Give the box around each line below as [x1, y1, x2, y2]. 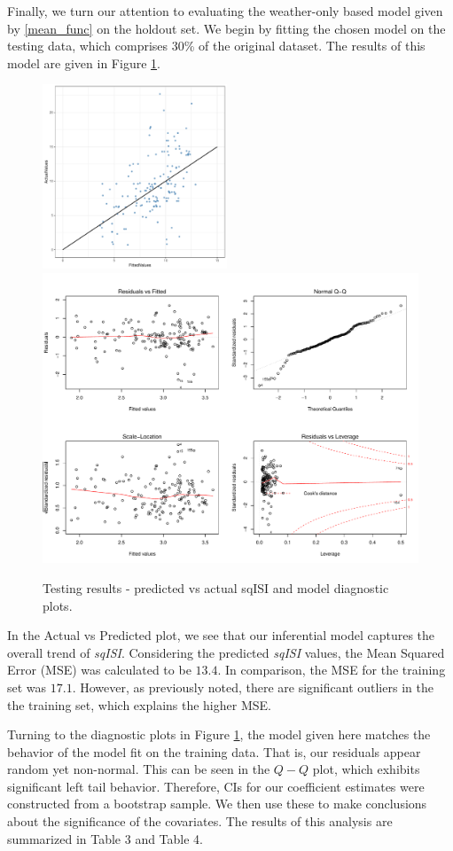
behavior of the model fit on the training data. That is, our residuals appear [7, 742, 421, 761]
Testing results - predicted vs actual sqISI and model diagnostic [43, 578, 389, 597]
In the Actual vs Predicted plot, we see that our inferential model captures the [7, 626, 435, 644]
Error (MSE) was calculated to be [7, 660, 191, 679]
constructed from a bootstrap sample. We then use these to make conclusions [7, 794, 427, 813]
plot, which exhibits [312, 760, 420, 778]
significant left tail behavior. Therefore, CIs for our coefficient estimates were [7, 777, 425, 795]
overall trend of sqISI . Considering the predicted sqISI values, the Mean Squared [7, 643, 445, 661]
